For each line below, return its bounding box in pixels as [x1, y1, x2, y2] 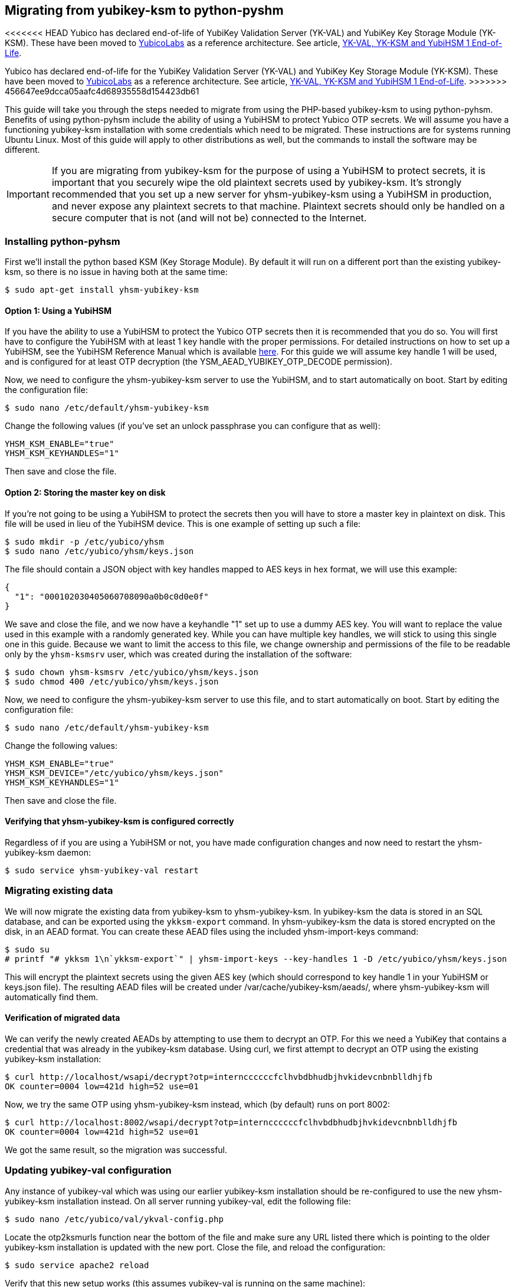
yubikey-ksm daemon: [5, 847, 91, 857]
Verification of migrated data [5, 1013, 120, 1023]
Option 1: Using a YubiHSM [5, 305, 112, 316]
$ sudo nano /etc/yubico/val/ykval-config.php [5, 1214, 224, 1224]
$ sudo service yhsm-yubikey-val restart [5, 865, 199, 875]
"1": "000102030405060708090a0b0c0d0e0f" [14, 591, 209, 601]
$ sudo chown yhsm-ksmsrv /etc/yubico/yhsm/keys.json [5, 667, 258, 677]
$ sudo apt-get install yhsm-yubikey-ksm [5, 285, 199, 295]
